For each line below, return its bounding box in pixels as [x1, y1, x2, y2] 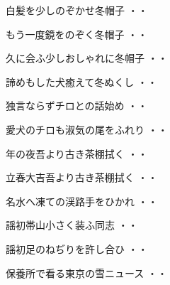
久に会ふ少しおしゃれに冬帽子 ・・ [6, 50, 168, 65]
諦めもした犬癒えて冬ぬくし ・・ [6, 74, 157, 89]
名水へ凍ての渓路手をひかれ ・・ [6, 193, 158, 208]
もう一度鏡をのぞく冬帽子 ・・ [6, 26, 148, 41]
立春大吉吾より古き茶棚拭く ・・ [6, 170, 158, 185]
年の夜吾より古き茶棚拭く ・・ [6, 146, 148, 161]
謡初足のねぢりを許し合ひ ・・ [6, 241, 148, 256]
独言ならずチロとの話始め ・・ [6, 98, 148, 113]
